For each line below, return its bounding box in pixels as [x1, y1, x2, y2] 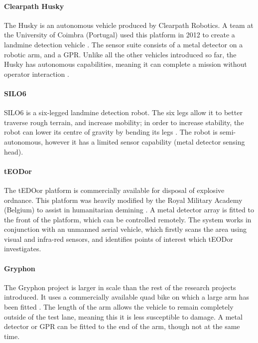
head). [4, 146, 23, 157]
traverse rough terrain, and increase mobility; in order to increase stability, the [4, 117, 244, 127]
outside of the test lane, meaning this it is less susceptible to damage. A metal [4, 311, 243, 322]
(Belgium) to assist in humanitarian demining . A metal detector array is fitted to [4, 204, 254, 215]
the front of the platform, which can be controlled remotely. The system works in [4, 214, 252, 224]
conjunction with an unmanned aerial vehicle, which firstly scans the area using [4, 224, 247, 234]
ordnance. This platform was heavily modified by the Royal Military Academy [4, 194, 243, 205]
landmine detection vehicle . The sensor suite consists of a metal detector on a [4, 39, 243, 49]
